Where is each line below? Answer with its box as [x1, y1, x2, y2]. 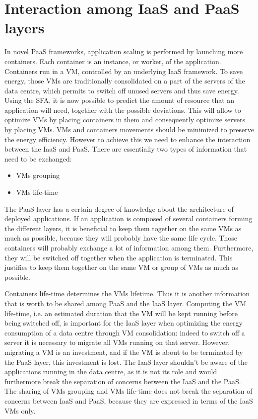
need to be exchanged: [4, 153, 72, 164]
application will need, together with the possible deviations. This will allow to [4, 104, 241, 115]
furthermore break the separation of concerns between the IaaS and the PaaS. [4, 376, 241, 386]
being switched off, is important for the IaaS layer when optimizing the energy [4, 318, 243, 328]
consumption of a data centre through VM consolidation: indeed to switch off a [4, 327, 245, 337]
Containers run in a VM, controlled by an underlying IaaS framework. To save [4, 66, 243, 76]
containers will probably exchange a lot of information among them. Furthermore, [4, 243, 254, 252]
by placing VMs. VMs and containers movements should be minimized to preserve [4, 124, 254, 135]
